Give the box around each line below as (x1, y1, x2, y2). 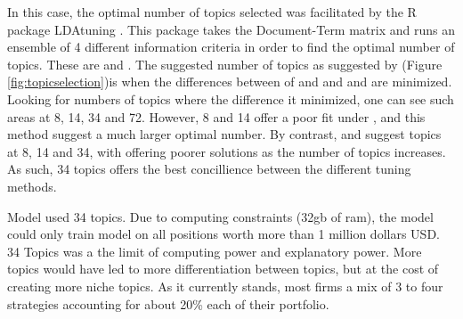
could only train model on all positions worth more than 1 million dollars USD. (7, 225, 440, 243)
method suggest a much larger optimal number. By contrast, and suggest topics (7, 125, 442, 143)
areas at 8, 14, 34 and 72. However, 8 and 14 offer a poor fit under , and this (7, 107, 426, 126)
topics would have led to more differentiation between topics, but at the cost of (7, 259, 439, 278)
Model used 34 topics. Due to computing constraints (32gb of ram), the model (7, 207, 434, 225)
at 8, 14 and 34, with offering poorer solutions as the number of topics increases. (7, 142, 446, 160)
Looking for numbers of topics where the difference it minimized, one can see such (7, 89, 454, 108)
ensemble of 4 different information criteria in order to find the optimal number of (7, 37, 455, 56)
